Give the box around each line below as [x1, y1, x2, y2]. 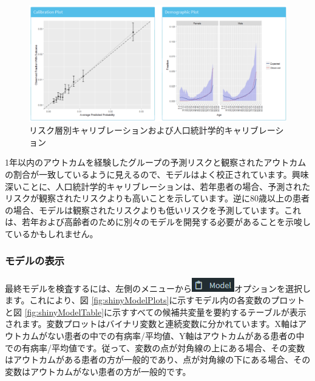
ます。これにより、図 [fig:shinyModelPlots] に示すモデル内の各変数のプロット [5, 294, 305, 306]
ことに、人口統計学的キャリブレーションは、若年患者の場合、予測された [21, 180, 311, 192]
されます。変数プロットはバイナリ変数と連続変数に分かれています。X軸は [5, 317, 298, 330]
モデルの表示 [5, 253, 65, 268]
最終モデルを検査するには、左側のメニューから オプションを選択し [5, 282, 311, 294]
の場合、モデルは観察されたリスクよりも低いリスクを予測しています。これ [5, 203, 301, 216]
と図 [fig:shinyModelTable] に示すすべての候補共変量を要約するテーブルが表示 [5, 305, 307, 318]
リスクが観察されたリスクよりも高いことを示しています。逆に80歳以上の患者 [5, 192, 310, 204]
